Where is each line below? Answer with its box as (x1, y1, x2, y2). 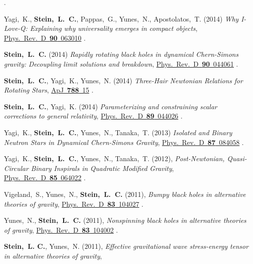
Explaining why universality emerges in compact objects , (30, 23, 198, 33)
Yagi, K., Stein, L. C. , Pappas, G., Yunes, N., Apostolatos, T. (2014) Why (4, 13, 239, 24)
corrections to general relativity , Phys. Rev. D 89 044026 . (4, 111, 183, 121)
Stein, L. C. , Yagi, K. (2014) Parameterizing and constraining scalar (4, 101, 217, 111)
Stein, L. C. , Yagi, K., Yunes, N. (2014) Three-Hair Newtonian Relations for (4, 75, 243, 85)
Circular (4, 163, 29, 173)
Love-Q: (4, 23, 28, 33)
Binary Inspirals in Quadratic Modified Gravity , (31, 163, 174, 173)
